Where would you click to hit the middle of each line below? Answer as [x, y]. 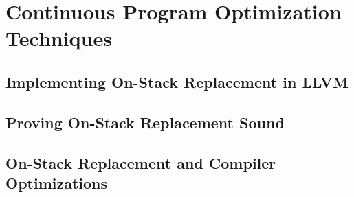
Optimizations [57, 182]
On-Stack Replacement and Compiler [141, 162]
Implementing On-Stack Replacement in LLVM [177, 81]
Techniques [59, 38]
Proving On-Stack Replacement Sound [145, 122]
